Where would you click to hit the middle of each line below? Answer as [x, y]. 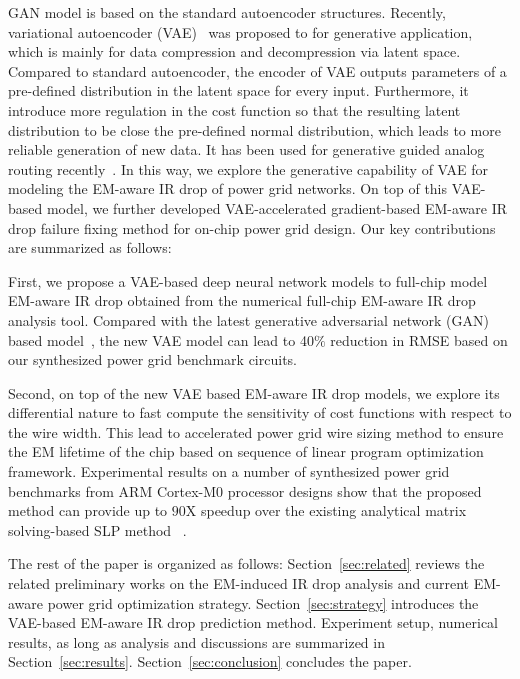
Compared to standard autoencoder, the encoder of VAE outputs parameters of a [257, 70]
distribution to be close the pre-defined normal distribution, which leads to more [254, 129]
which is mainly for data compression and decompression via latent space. [234, 51]
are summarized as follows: [90, 247]
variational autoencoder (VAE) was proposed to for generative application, [240, 31]
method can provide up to [88, 510]
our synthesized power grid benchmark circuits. [152, 359]
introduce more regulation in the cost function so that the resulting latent [234, 109]
